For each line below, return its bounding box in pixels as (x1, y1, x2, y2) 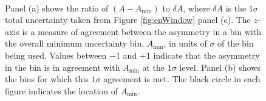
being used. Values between (5, 48, 107, 61)
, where (183, 1, 210, 14)
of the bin (217, 37, 254, 50)
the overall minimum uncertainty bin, (5, 37, 145, 50)
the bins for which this (5, 73, 89, 85)
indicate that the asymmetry (153, 48, 260, 61)
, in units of (163, 37, 207, 50)
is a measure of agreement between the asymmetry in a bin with (22, 25, 261, 37)
